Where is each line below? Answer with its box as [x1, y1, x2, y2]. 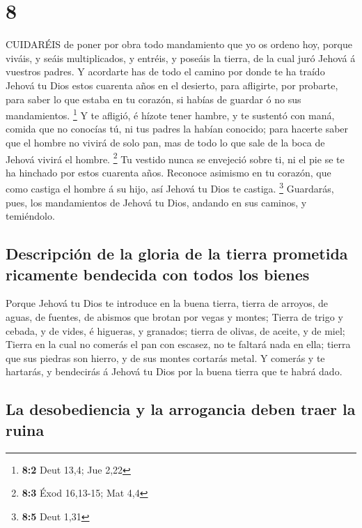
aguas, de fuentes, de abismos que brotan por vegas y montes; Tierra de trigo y [6, 310, 343, 324]
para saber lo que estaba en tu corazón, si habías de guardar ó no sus [6, 91, 301, 106]
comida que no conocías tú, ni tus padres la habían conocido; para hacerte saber [6, 121, 349, 136]
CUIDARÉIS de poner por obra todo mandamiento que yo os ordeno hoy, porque [6, 37, 352, 52]
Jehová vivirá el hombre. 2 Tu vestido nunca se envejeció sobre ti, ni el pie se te [6, 149, 345, 166]
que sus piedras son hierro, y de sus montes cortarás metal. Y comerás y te [6, 350, 325, 365]
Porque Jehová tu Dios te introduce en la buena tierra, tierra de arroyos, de [6, 296, 329, 310]
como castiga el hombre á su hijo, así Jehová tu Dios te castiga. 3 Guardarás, [6, 179, 334, 196]
